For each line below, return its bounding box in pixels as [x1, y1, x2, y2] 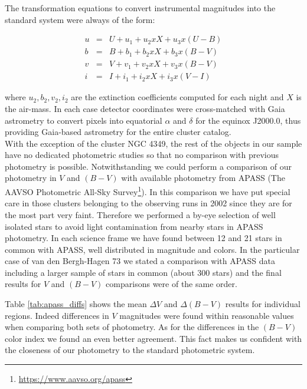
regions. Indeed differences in [5, 309, 109, 321]
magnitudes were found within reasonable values [119, 309, 294, 321]
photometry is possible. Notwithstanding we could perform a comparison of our [5, 160, 292, 172]
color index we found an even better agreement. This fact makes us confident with [5, 332, 302, 344]
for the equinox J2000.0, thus [195, 114, 301, 126]
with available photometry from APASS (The [121, 172, 285, 184]
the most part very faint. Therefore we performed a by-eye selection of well [5, 208, 276, 220]
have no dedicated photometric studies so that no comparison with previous [5, 149, 279, 161]
